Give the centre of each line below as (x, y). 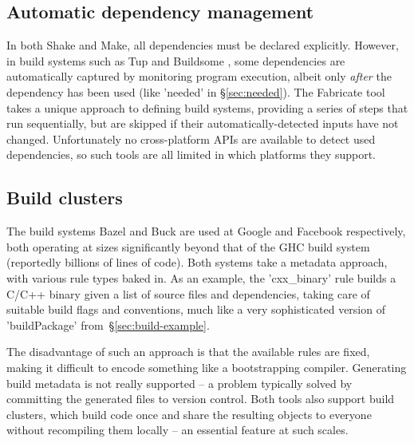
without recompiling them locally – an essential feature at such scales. (177, 430)
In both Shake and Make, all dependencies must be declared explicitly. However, (203, 45)
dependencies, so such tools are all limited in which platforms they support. (191, 154)
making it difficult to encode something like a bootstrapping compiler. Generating (207, 367)
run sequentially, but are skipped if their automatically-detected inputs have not (203, 123)
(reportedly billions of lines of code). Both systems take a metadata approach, (197, 262)
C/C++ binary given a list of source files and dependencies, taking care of (188, 293)
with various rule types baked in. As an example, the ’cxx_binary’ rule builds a (201, 277)
